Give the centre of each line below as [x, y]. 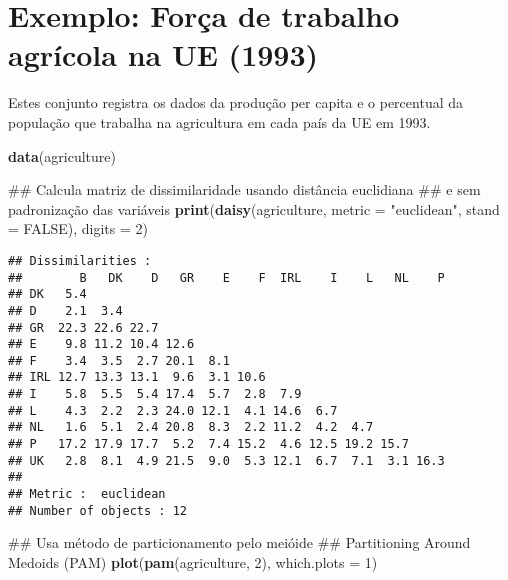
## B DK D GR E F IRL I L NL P [226, 277]
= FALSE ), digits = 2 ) [78, 228]
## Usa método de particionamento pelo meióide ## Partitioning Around [239, 542]
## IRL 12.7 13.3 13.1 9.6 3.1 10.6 [137, 377]
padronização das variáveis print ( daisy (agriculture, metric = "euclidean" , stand [254, 208]
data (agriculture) [62, 155]
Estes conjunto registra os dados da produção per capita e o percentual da [235, 102]
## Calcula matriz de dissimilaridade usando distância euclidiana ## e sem [244, 189]
